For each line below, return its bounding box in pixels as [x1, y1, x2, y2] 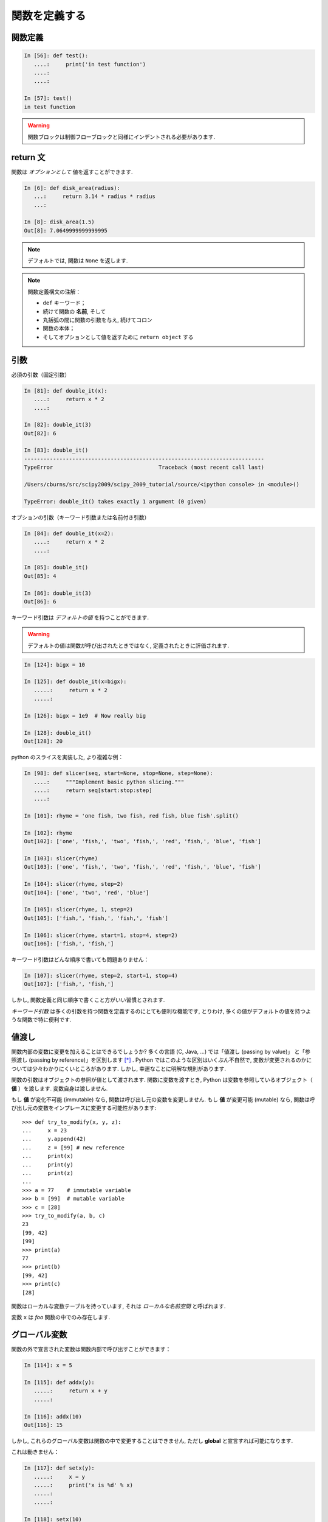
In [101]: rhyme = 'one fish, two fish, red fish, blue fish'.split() [24, 813, 239, 819]
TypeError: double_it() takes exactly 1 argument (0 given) [24, 498, 207, 505]
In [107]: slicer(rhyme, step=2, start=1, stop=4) [24, 972, 179, 979]
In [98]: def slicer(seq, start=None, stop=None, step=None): [24, 770, 213, 777]
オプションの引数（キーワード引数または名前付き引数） [11, 513, 150, 521]
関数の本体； [43, 324, 75, 332]
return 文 [11, 152, 46, 163]
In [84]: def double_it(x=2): [24, 530, 114, 537]
